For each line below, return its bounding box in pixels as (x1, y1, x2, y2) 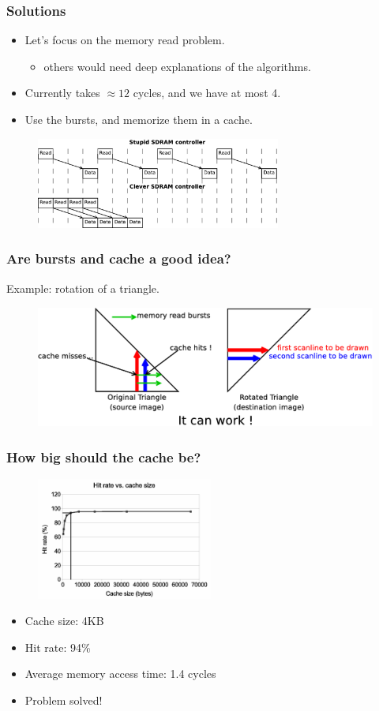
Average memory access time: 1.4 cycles (24, 665, 216, 682)
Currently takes (24, 84, 100, 101)
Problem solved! (24, 691, 103, 708)
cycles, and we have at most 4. (133, 84, 281, 101)
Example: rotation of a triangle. (6, 279, 159, 296)
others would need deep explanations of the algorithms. (43, 58, 311, 74)
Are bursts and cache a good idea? (6, 249, 231, 268)
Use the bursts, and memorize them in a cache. (24, 111, 253, 127)
